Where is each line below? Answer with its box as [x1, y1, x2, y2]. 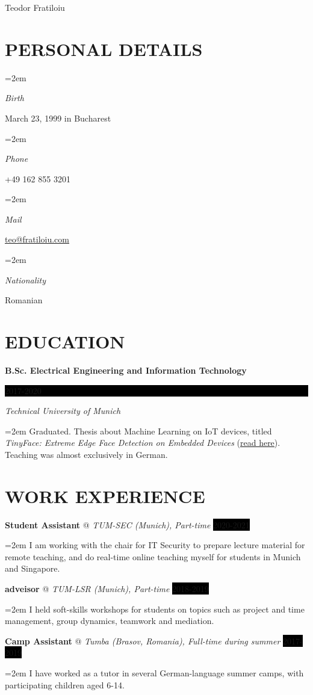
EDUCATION [5, 329, 125, 354]
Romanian [5, 294, 43, 306]
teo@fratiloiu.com [5, 233, 70, 246]
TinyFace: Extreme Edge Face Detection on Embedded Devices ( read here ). [5, 436, 280, 449]
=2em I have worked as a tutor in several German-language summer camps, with [5, 667, 304, 679]
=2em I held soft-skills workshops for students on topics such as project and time [5, 602, 305, 615]
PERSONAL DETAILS [5, 36, 203, 61]
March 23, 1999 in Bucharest [5, 111, 111, 124]
